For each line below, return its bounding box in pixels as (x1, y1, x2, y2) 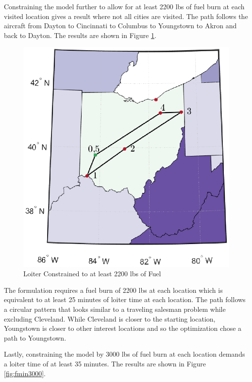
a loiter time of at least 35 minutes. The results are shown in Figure (4, 358, 206, 368)
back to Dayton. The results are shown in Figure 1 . (4, 30, 156, 40)
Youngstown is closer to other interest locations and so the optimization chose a (4, 323, 242, 333)
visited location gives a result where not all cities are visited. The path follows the (4, 11, 248, 21)
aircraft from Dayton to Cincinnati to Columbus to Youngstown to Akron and (4, 20, 237, 31)
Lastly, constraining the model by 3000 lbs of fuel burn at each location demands (4, 349, 245, 359)
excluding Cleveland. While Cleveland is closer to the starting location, (4, 313, 216, 324)
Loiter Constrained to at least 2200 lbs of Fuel (23, 268, 161, 279)
